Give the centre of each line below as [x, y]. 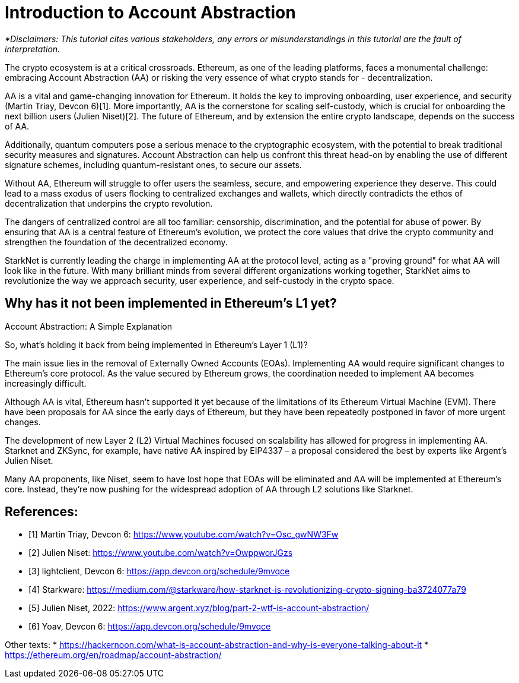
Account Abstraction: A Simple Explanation [89, 326]
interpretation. [33, 49]
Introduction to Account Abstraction [150, 12]
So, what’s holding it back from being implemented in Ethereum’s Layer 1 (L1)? [156, 344]
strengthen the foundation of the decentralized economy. [116, 242]
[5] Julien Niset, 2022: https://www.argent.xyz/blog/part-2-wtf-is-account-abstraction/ [199, 608]
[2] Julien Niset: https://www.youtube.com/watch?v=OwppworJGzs [161, 553]
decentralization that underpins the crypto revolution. [109, 203]
